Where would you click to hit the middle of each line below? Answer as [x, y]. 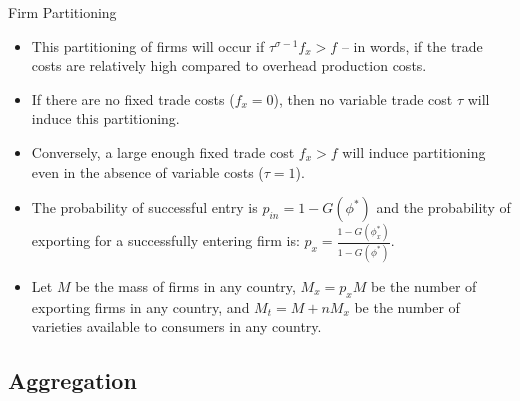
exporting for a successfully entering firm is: [165, 240]
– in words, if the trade [412, 45]
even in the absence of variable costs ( [147, 171]
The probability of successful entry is [144, 207]
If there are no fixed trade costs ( [133, 98]
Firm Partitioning [62, 12]
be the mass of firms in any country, [185, 285]
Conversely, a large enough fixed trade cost [163, 151]
